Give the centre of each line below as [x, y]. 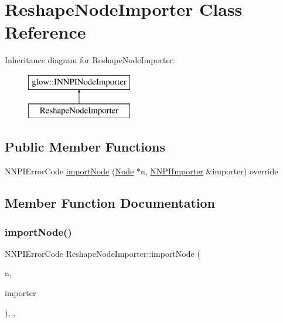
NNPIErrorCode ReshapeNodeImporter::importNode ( [103, 253]
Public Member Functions [85, 147]
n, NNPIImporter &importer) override [209, 171]
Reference [45, 32]
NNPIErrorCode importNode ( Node [69, 171]
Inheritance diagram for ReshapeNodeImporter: [90, 60]
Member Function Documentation [110, 203]
